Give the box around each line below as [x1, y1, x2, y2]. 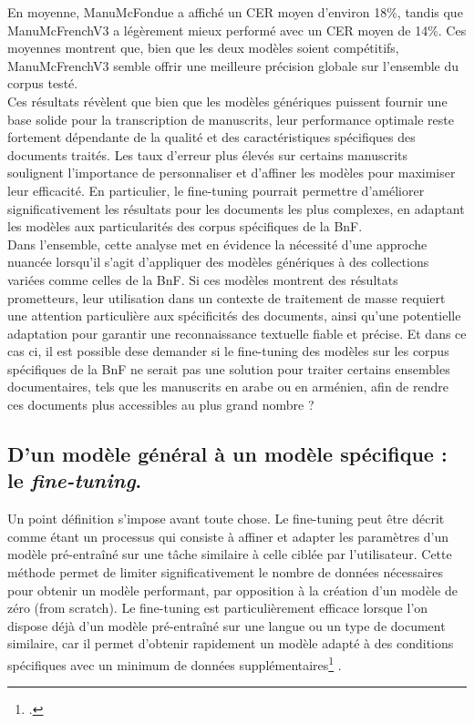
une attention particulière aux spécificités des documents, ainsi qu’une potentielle [7, 306, 461, 325]
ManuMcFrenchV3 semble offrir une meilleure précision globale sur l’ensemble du [7, 56, 459, 75]
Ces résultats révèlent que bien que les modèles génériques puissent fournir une [7, 91, 448, 110]
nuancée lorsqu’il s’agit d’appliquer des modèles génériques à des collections [7, 252, 429, 271]
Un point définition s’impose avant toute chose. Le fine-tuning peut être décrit [7, 509, 445, 528]
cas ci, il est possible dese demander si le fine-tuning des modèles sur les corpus [7, 341, 449, 361]
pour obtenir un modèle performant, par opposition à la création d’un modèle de [7, 580, 458, 599]
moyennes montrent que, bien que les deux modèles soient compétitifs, [7, 38, 399, 57]
